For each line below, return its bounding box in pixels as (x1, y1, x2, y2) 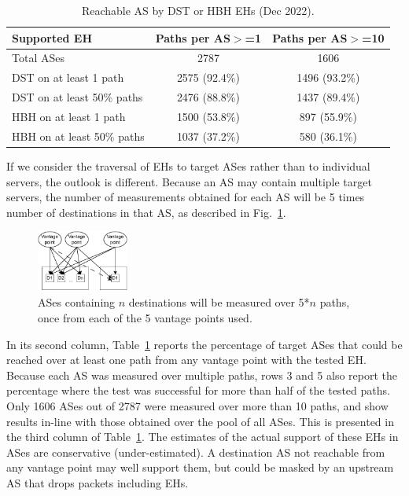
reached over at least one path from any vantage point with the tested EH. (6, 351, 367, 368)
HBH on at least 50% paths (12, 127, 145, 144)
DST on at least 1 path (12, 69, 124, 86)
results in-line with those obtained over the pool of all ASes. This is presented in (6, 413, 394, 429)
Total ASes (12, 50, 64, 66)
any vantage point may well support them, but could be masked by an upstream (6, 459, 394, 476)
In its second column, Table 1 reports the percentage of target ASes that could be (6, 336, 403, 352)
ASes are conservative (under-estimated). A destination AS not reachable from (6, 443, 385, 460)
